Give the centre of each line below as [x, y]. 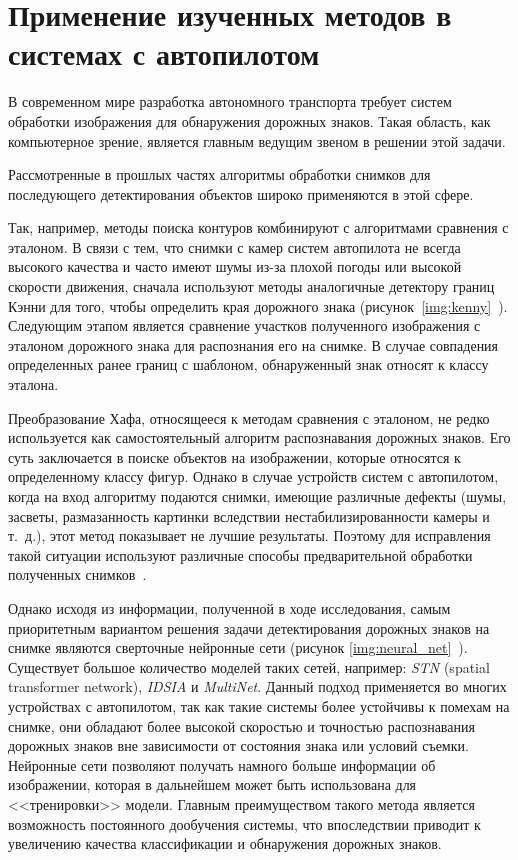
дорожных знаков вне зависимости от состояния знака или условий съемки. [238, 745]
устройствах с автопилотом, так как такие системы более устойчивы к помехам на [259, 705]
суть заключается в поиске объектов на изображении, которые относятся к [234, 456]
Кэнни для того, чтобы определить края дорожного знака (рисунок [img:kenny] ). [258, 305]
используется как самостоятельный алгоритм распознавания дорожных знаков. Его [259, 437]
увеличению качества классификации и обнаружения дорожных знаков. [225, 843]
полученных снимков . [77, 574]
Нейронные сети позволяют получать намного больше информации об [222, 764]
